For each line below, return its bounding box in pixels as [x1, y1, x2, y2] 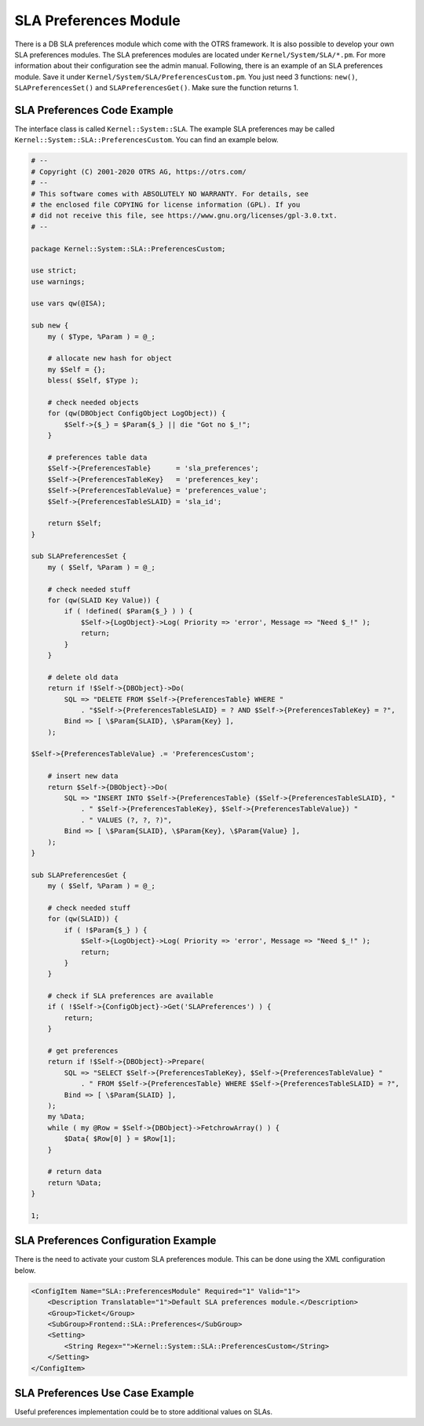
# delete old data [47, 672, 119, 682]
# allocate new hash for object [47, 354, 173, 363]
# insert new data [47, 772, 119, 781]
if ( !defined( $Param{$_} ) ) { [64, 607, 193, 616]
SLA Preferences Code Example [14, 103, 174, 117]
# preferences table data [47, 452, 148, 462]
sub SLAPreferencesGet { [31, 870, 127, 879]
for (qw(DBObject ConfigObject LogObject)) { [47, 409, 226, 418]
